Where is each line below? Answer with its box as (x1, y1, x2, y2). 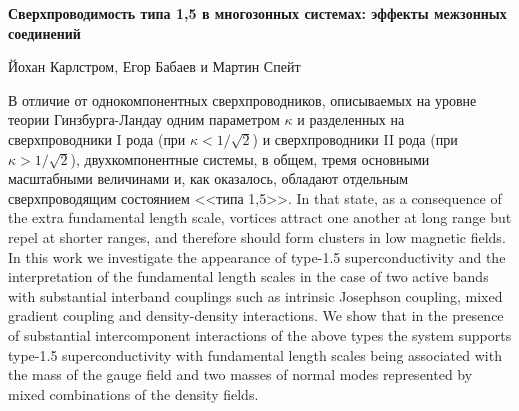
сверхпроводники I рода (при (8, 128, 186, 149)
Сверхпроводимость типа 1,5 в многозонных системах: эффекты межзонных (8, 3, 507, 23)
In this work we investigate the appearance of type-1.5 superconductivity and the (8, 246, 506, 267)
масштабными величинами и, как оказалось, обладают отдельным (8, 168, 409, 189)
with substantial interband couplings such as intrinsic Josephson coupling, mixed (8, 285, 503, 306)
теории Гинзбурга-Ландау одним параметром (8, 109, 280, 130)
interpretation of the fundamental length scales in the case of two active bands (8, 266, 489, 287)
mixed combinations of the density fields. (8, 383, 259, 404)
